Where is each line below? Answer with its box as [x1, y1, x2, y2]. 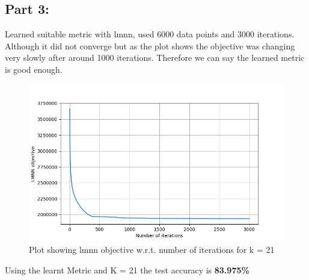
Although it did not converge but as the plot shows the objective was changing [5, 39, 295, 52]
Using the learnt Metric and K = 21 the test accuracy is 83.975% [5, 264, 249, 276]
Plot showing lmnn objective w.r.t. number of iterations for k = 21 [29, 243, 275, 256]
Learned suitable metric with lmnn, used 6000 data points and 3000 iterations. [5, 28, 295, 40]
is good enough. [5, 63, 63, 75]
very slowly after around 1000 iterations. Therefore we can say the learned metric [5, 51, 305, 64]
